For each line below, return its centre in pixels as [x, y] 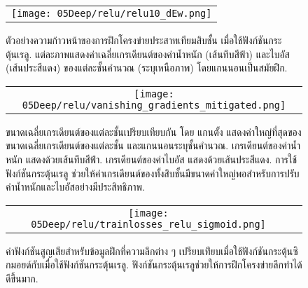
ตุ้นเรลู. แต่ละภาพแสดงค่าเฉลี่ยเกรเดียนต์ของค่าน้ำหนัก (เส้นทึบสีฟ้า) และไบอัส [148, 54]
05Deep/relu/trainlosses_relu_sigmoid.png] [148, 224]
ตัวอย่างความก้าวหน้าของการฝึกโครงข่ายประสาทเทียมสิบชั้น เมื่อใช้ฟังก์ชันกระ [144, 40]
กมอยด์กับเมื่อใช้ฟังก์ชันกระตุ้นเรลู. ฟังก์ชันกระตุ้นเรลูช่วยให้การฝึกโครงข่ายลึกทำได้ [154, 265]
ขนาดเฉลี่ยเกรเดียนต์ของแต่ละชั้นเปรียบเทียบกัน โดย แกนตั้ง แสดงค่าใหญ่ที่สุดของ [154, 131]
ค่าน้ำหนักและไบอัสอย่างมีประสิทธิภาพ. [75, 187]
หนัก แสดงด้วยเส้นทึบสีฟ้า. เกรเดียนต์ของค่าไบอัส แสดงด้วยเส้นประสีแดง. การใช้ [152, 159]
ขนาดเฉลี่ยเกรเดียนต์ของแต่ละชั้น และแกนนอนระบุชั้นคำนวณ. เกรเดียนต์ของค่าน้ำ [153, 145]
